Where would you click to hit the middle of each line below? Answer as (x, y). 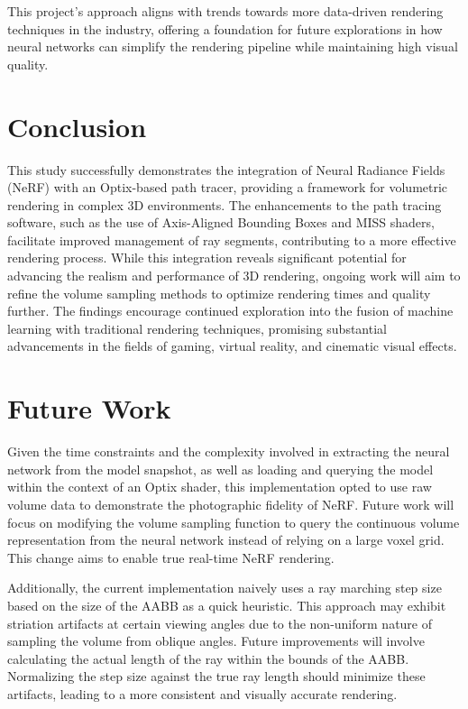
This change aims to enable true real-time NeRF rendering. (171, 557)
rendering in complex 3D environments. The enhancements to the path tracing (225, 204)
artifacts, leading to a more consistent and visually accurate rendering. (202, 693)
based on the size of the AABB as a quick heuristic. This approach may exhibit (227, 605)
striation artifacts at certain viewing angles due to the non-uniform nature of (220, 623)
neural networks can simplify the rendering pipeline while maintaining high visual (233, 46)
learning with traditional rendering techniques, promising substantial (197, 328)
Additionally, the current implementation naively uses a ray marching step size (225, 588)
